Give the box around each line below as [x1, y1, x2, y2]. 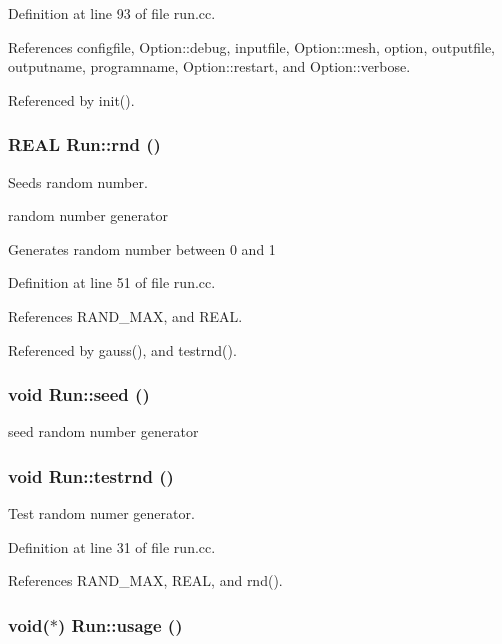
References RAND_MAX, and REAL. [8, 305, 243, 326]
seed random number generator [8, 421, 199, 442]
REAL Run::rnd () [8, 132, 161, 157]
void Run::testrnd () [8, 463, 174, 488]
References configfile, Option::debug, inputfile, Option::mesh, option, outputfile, [8, 36, 495, 57]
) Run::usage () [58, 612, 183, 637]
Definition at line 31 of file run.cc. [8, 536, 216, 557]
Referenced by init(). [8, 89, 135, 110]
